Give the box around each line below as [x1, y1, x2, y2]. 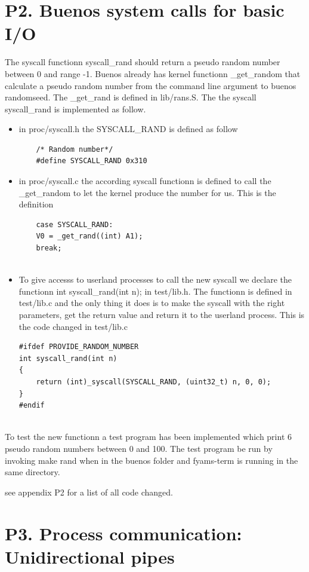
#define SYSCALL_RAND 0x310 [36, 157, 147, 166]
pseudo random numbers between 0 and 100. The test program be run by [5, 442, 273, 454]
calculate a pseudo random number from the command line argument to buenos [5, 79, 296, 91]
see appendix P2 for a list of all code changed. [5, 485, 173, 498]
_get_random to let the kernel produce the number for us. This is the [18, 186, 276, 198]
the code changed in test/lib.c [18, 320, 128, 332]
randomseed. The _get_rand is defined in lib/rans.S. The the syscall [5, 91, 257, 103]
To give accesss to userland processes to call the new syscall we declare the [18, 273, 292, 286]
